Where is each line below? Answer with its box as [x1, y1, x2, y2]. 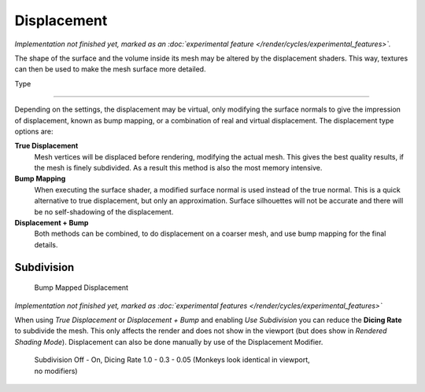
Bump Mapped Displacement [34, 283, 129, 292]
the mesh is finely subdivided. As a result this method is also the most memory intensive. [34, 163, 323, 173]
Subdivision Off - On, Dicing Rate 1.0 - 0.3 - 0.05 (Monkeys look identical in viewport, [34, 355, 310, 365]
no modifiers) [34, 366, 78, 376]
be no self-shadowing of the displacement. [34, 207, 174, 216]
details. [34, 240, 58, 249]
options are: [14, 126, 54, 136]
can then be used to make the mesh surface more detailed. [14, 64, 206, 74]
